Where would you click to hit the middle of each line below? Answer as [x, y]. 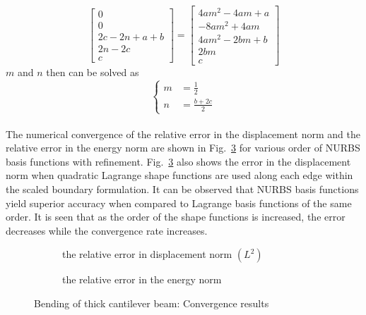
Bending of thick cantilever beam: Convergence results [152, 303]
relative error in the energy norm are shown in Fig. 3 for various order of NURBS [183, 148]
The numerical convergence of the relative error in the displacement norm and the [183, 134]
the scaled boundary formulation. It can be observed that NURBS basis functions [182, 189]
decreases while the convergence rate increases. [107, 230]
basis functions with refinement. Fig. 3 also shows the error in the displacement [178, 161]
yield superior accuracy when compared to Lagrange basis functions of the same [179, 203]
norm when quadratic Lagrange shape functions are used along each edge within [179, 175]
